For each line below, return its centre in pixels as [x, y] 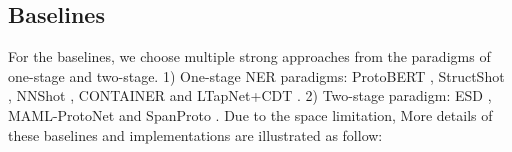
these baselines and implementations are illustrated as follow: [195, 134]
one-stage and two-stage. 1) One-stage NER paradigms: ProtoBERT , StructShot [256, 75]
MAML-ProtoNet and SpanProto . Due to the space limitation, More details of [250, 114]
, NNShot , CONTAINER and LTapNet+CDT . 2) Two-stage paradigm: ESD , [250, 95]
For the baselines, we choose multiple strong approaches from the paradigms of [249, 56]
